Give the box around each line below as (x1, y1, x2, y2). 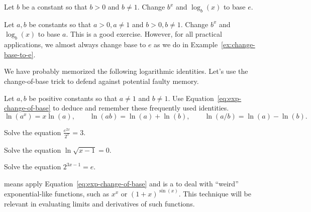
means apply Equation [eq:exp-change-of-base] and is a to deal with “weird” (4, 178, 239, 188)
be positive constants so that (29, 92, 118, 103)
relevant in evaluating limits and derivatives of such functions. (4, 198, 195, 208)
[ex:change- (221, 39, 255, 50)
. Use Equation (168, 92, 214, 103)
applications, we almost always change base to (4, 39, 146, 50)
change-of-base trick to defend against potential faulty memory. (4, 75, 199, 86)
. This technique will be (178, 188, 252, 198)
